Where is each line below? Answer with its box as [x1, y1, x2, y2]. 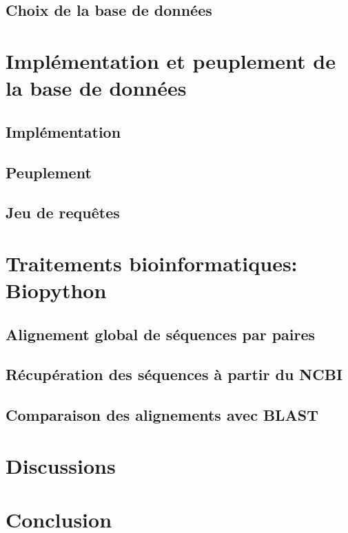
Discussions [6, 451, 116, 479]
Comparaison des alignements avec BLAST [6, 404, 319, 426]
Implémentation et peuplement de [6, 46, 336, 74]
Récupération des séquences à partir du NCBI [6, 364, 343, 385]
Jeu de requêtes [6, 202, 120, 223]
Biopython [6, 276, 107, 304]
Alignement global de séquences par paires [6, 323, 316, 344]
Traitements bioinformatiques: [6, 249, 298, 277]
